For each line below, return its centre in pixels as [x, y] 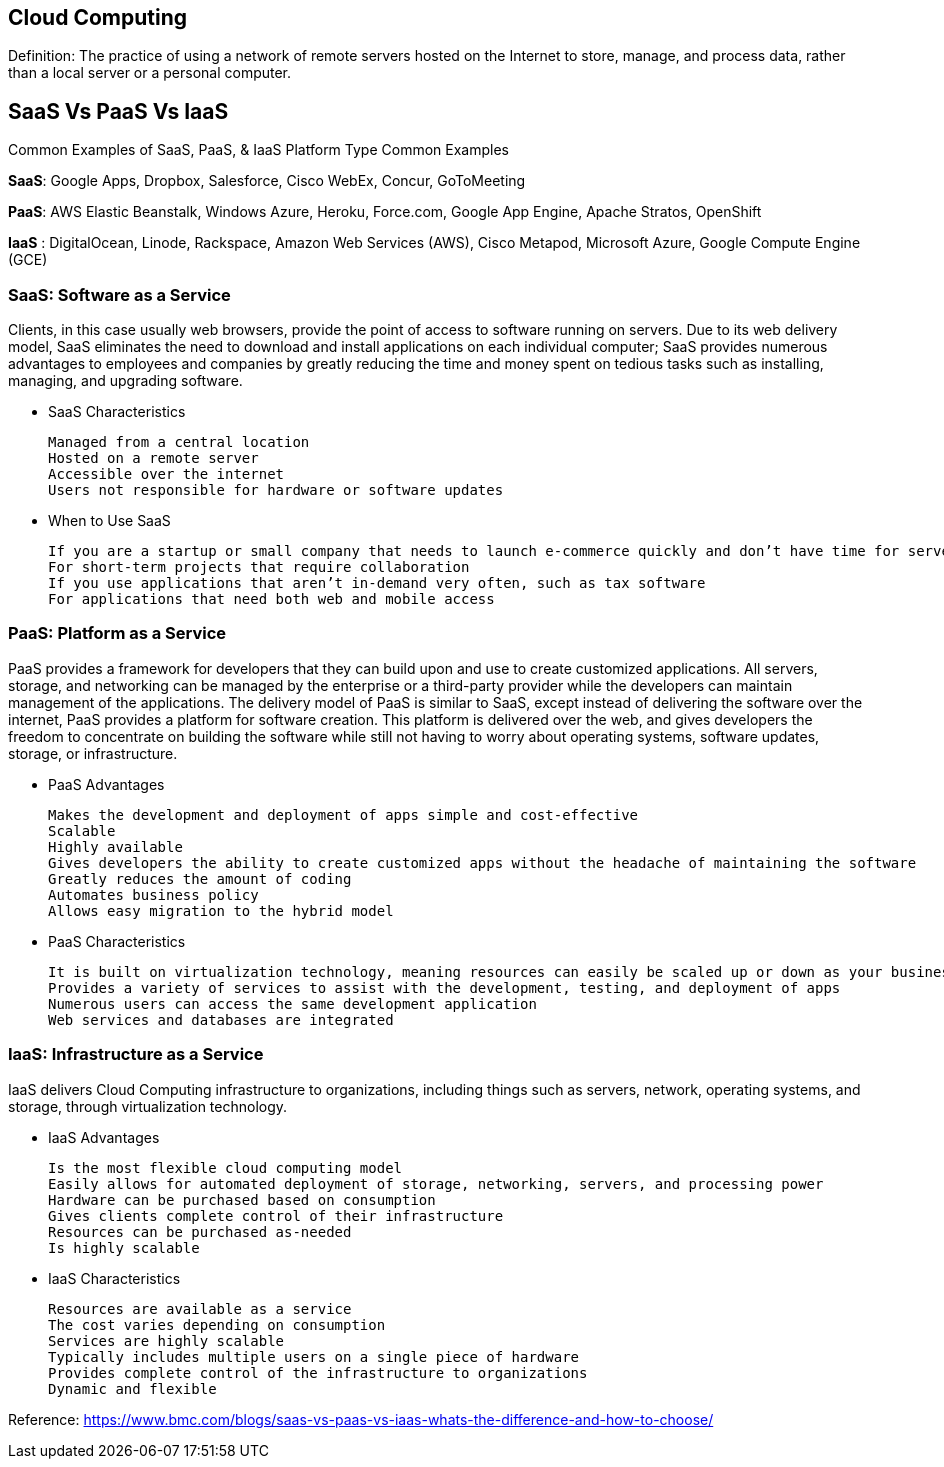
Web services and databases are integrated [221, 1019]
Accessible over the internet [166, 474]
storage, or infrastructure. [93, 753]
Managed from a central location [179, 442]
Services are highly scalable [166, 1340]
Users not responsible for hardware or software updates [276, 490]
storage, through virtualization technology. [148, 1106]
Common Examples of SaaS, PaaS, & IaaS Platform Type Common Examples [258, 150]
